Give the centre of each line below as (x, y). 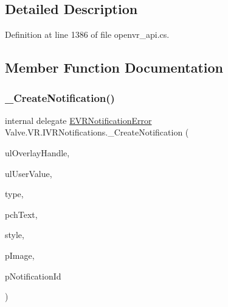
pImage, (20, 255)
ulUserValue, (29, 173)
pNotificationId (33, 276)
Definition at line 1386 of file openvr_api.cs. (87, 34)
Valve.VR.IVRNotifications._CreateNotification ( (97, 132)
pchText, (21, 214)
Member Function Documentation (114, 67)
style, (15, 235)
